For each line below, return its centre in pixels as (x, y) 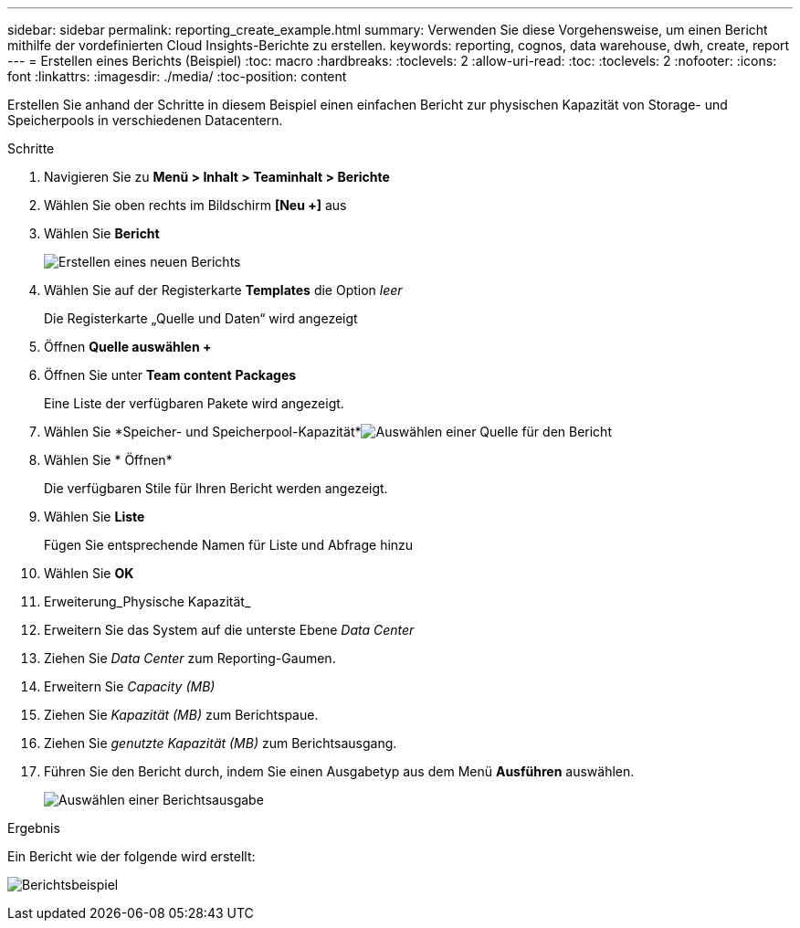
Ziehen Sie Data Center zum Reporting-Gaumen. (190, 658)
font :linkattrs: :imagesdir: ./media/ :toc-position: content (177, 76)
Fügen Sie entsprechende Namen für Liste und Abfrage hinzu (229, 545)
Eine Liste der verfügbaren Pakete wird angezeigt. (194, 403)
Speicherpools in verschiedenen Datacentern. (145, 120)
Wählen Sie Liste (95, 517)
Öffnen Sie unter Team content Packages (170, 375)
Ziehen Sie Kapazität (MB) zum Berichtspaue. (181, 715)
